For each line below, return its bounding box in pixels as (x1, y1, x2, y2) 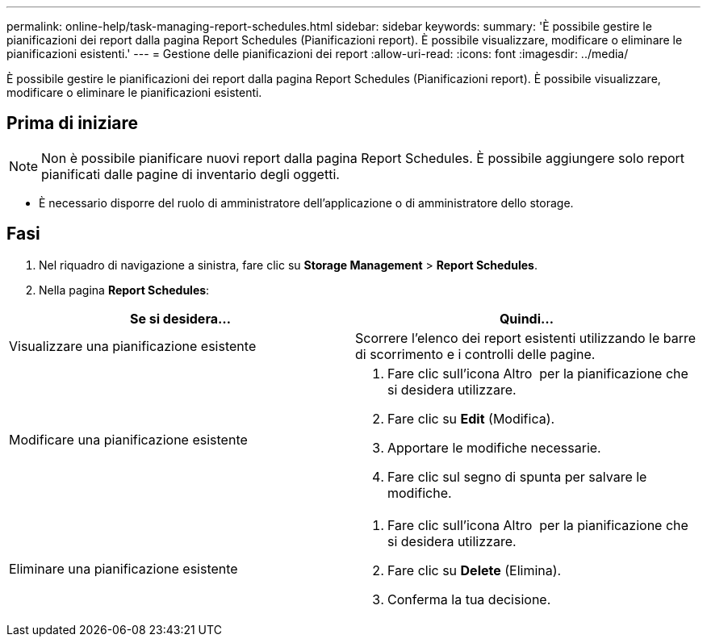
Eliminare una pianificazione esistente (9, 560, 238, 577)
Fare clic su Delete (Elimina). (387, 562, 562, 578)
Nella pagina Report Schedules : (39, 282, 210, 297)
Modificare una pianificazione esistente (9, 431, 248, 448)
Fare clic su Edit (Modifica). (387, 410, 555, 427)
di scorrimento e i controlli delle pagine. (355, 345, 596, 362)
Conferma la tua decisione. (387, 591, 551, 608)
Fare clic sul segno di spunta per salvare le (387, 468, 647, 485)
